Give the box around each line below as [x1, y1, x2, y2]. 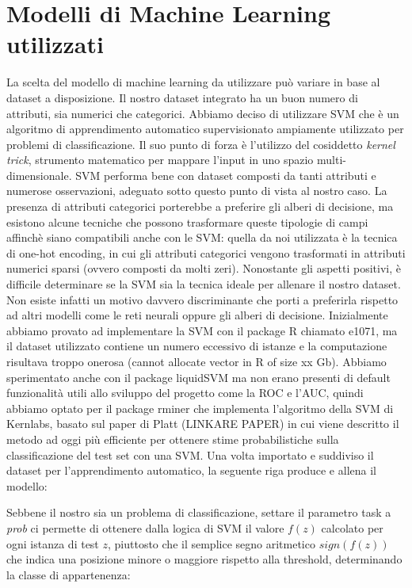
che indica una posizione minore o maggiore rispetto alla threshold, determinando [6, 551, 402, 567]
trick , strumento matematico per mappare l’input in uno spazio [6, 151, 314, 168]
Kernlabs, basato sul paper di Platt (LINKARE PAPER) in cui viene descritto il [6, 415, 399, 432]
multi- [317, 151, 346, 168]
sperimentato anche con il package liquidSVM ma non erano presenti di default [6, 368, 391, 385]
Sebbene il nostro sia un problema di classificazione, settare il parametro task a [6, 504, 391, 521]
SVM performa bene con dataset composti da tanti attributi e [75, 166, 376, 183]
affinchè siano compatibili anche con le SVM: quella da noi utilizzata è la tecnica [6, 229, 398, 246]
